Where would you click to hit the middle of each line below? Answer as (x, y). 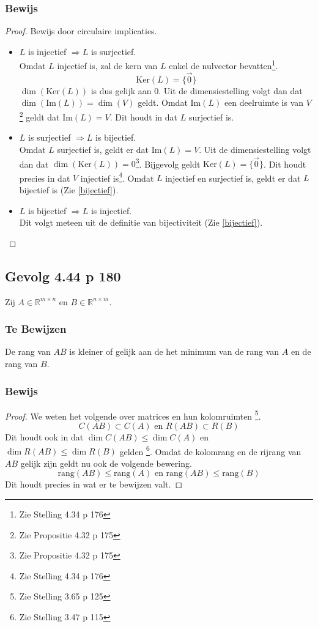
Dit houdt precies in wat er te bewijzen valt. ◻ (94, 484)
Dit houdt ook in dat (44, 437)
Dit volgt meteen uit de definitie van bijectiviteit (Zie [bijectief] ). (141, 222)
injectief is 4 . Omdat (117, 177)
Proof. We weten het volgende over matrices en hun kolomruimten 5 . (133, 415)
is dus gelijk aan (121, 90)
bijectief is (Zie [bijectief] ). (69, 190)
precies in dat (45, 178)
